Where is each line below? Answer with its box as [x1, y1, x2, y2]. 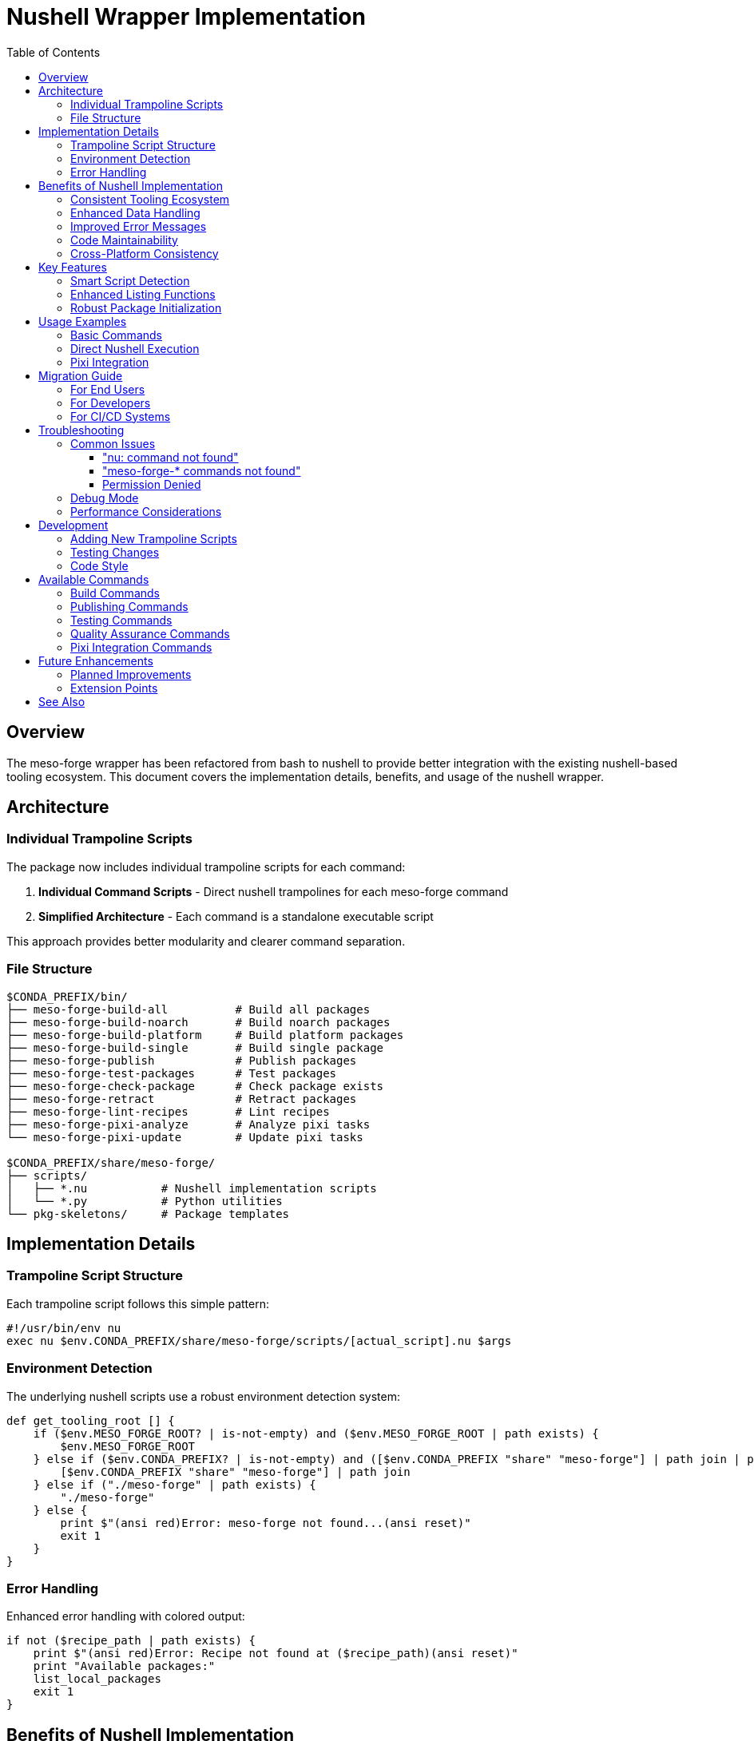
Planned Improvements [70, 667, 192, 681]
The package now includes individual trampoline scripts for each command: [6, 859, 406, 874]
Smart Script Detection [70, 273, 190, 288]
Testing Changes [70, 545, 160, 559]
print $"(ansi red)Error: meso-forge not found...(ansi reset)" [60, 1516, 471, 1529]
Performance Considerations [70, 504, 222, 518]
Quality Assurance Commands [70, 626, 230, 640]
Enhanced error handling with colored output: [6, 1609, 245, 1624]
